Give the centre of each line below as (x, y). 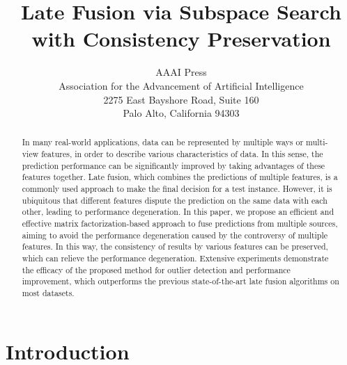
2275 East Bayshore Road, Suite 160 (181, 99)
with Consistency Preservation (181, 39)
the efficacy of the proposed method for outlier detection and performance (156, 269)
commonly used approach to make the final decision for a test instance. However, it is (177, 189)
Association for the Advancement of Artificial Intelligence (181, 85)
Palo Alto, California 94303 (181, 113)
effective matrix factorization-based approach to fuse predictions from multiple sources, (180, 224)
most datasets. (48, 293)
